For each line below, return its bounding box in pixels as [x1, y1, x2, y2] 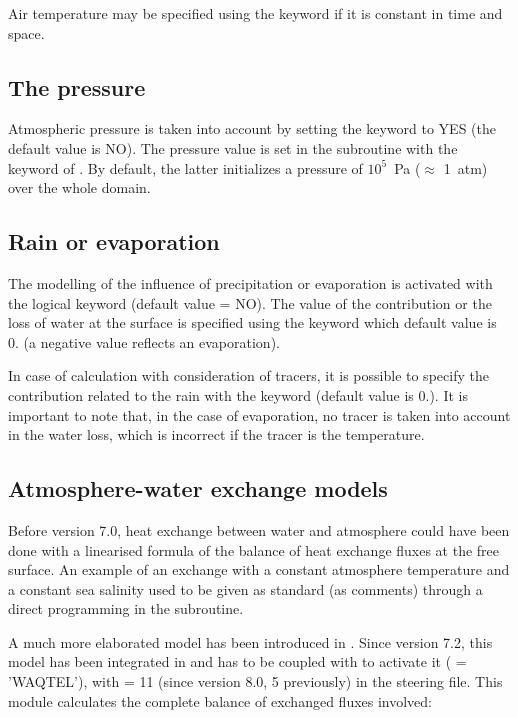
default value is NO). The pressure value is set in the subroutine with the [8, 137, 458, 158]
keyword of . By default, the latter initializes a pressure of [8, 157, 363, 178]
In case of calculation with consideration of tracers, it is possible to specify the [8, 365, 489, 386]
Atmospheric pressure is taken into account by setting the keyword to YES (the [8, 118, 496, 139]
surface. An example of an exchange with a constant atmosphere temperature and [8, 559, 510, 580]
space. [8, 22, 45, 43]
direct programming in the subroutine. [8, 598, 244, 619]
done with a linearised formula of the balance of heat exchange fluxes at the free [8, 539, 500, 560]
